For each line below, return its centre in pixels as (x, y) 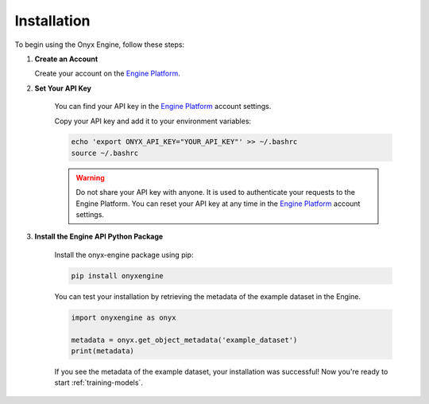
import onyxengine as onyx (124, 317)
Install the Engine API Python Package (99, 237)
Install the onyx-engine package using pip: (124, 254)
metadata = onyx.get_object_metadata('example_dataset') (184, 340)
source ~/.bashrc (105, 153)
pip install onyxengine (118, 276)
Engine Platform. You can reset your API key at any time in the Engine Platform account (218, 204)
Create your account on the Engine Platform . (107, 74)
